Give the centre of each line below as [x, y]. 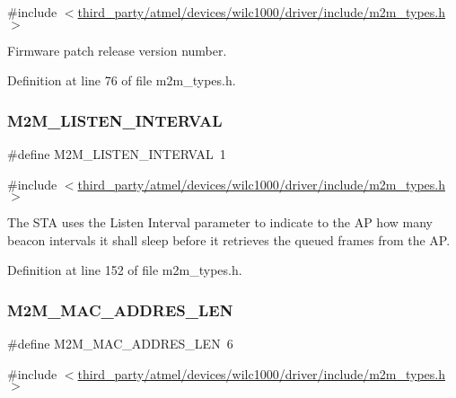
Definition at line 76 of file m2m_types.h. [122, 80]
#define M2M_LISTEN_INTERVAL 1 [117, 154]
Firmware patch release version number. [117, 50]
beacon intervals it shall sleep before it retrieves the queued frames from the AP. [229, 239]
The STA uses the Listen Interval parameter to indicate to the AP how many [220, 222]
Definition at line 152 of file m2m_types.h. [125, 270]
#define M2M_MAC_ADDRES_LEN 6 [120, 344]
